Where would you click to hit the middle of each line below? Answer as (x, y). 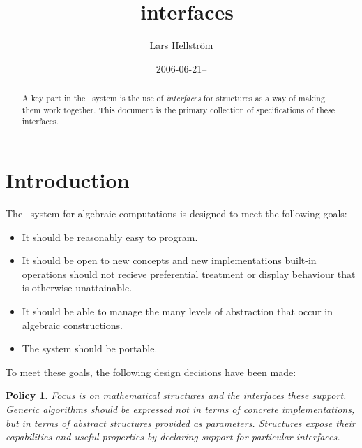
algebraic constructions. (72, 325)
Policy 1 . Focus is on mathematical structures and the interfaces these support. (176, 395)
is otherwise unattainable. (77, 288)
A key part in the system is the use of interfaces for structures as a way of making (173, 98)
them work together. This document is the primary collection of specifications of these (179, 109)
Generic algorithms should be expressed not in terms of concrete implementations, (180, 409)
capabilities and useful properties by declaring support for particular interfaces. (173, 436)
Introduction (68, 180)
